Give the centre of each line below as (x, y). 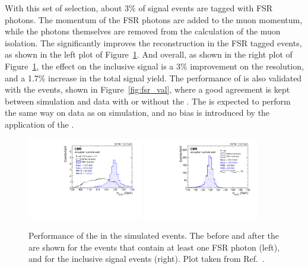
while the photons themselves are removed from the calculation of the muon (143, 31)
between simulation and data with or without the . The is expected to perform (148, 101)
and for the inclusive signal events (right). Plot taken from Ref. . (147, 259)
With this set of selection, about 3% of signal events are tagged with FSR (139, 8)
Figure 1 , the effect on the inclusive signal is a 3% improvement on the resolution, (154, 66)
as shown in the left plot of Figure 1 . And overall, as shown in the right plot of (149, 54)
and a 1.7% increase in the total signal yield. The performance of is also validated (153, 77)
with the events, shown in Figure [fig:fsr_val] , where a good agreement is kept (147, 89)
